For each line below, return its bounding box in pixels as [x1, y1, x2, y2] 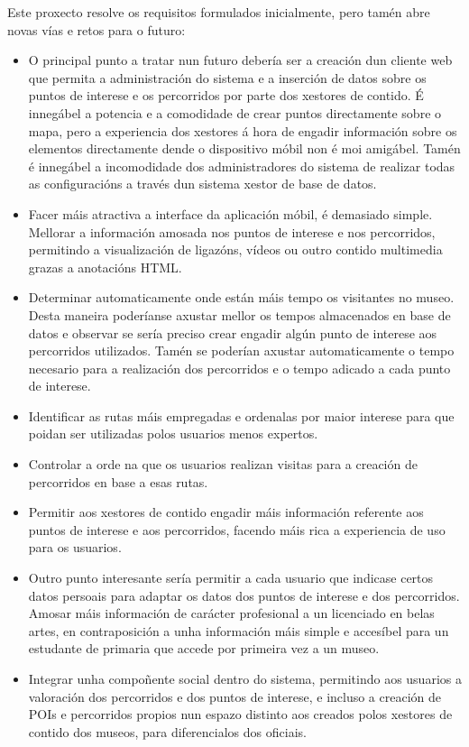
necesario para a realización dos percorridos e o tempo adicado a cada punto [28, 358, 451, 377]
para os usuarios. [28, 538, 122, 557]
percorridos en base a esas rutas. [28, 472, 208, 491]
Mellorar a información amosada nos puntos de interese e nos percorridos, [28, 222, 436, 241]
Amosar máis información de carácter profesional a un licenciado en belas [28, 604, 435, 622]
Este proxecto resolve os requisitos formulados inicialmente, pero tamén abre [7, 3, 430, 21]
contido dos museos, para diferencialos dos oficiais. [28, 722, 307, 741]
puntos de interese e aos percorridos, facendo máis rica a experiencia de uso [28, 520, 446, 539]
